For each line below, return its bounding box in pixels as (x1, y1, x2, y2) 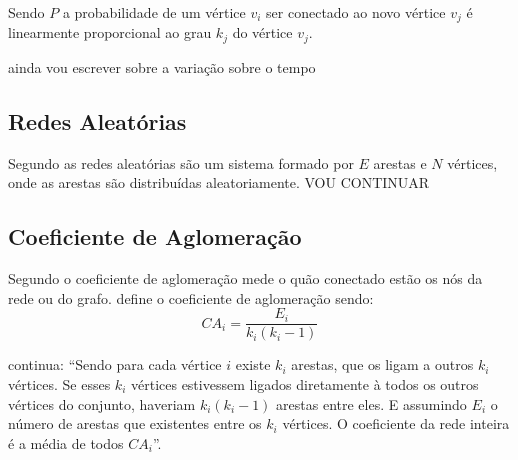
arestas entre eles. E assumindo (276, 393, 467, 414)
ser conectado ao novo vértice (266, 2, 446, 22)
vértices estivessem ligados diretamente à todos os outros (130, 373, 479, 394)
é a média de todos (8, 432, 124, 453)
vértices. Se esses (8, 373, 111, 394)
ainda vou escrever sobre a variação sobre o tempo (8, 56, 316, 77)
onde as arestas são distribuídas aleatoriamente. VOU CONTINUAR (8, 172, 430, 193)
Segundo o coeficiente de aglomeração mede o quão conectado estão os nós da (8, 268, 483, 289)
